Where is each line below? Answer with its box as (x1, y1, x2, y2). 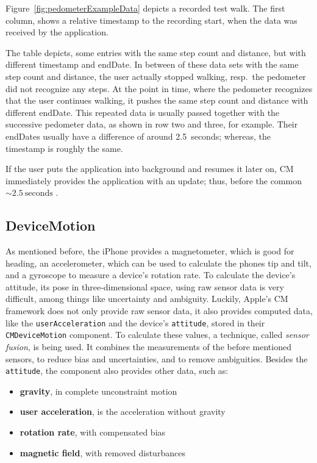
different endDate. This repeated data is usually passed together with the (5, 106, 280, 118)
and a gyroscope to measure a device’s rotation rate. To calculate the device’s (5, 268, 296, 281)
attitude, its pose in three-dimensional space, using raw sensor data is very (5, 280, 284, 293)
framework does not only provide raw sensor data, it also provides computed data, (5, 304, 313, 317)
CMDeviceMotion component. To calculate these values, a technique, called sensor (5, 328, 309, 341)
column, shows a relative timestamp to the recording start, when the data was (5, 13, 297, 26)
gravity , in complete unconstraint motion (20, 384, 177, 397)
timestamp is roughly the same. (5, 142, 123, 154)
